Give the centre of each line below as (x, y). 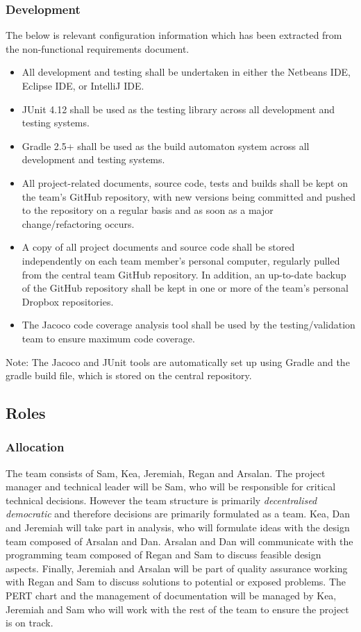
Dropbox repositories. (68, 301)
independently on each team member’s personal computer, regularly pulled (181, 260)
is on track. (30, 623)
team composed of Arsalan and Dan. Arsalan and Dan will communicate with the (179, 541)
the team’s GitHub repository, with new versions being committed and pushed (188, 196)
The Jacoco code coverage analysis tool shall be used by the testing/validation (188, 325)
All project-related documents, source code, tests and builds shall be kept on (185, 182)
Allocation (35, 447)
